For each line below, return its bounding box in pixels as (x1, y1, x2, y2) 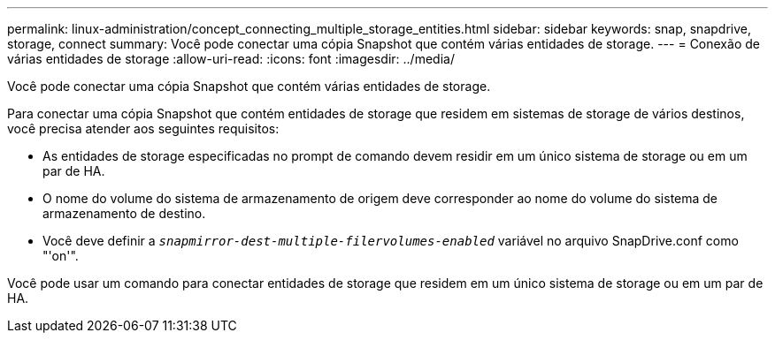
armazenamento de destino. (42, 206, 206, 221)
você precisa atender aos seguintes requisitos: (7, 121, 280, 136)
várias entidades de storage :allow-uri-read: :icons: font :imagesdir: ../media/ (7, 51, 455, 66)
